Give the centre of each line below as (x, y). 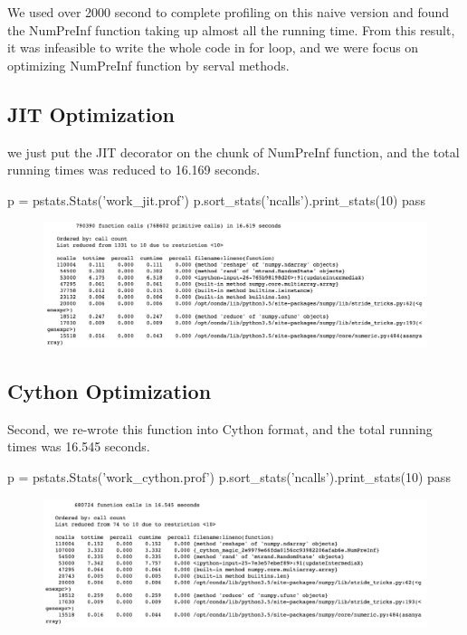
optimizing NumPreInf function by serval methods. (148, 65)
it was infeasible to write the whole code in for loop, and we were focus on (213, 47)
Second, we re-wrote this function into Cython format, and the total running (220, 428)
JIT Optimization (91, 114)
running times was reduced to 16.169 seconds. (134, 170)
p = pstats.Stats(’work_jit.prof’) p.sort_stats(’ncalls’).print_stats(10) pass (216, 199)
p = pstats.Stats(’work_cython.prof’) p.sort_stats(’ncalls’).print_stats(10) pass (229, 477)
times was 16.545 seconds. (79, 446)
